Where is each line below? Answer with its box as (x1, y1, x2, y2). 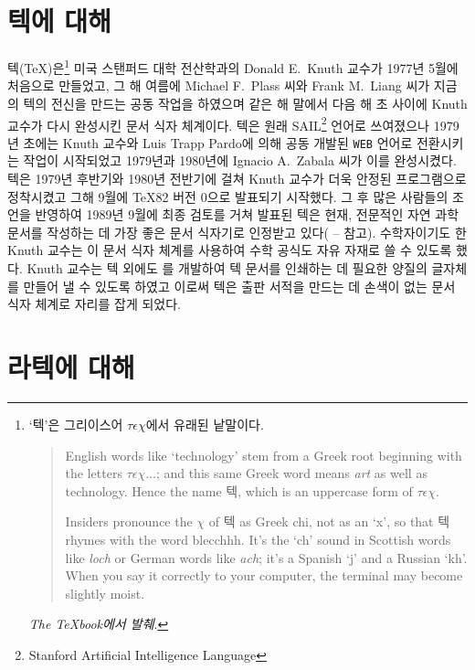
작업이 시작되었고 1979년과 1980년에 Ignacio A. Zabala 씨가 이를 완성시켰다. (23, 151, 457, 170)
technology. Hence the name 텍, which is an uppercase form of (65, 481, 413, 500)
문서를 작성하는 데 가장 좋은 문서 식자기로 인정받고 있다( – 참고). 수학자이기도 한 (7, 222, 467, 241)
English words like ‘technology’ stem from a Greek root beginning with (65, 445, 462, 464)
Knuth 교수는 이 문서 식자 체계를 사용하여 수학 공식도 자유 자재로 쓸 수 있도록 (7, 240, 452, 260)
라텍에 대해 (7, 348, 135, 385)
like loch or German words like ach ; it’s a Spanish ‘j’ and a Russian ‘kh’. (65, 548, 468, 567)
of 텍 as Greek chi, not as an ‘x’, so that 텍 (208, 512, 450, 531)
